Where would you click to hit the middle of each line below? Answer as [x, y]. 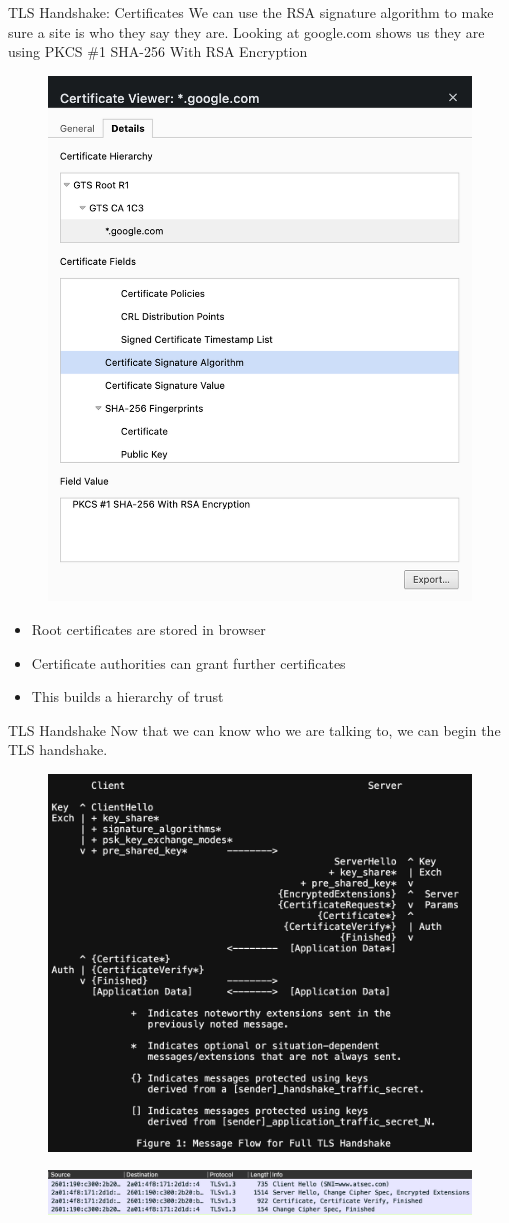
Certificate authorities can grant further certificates [188, 662]
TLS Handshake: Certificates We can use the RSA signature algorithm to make [251, 12]
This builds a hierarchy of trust [127, 696]
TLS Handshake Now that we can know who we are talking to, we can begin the [254, 729]
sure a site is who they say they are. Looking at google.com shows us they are [246, 31]
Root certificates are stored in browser [148, 629]
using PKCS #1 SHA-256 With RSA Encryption [158, 51]
